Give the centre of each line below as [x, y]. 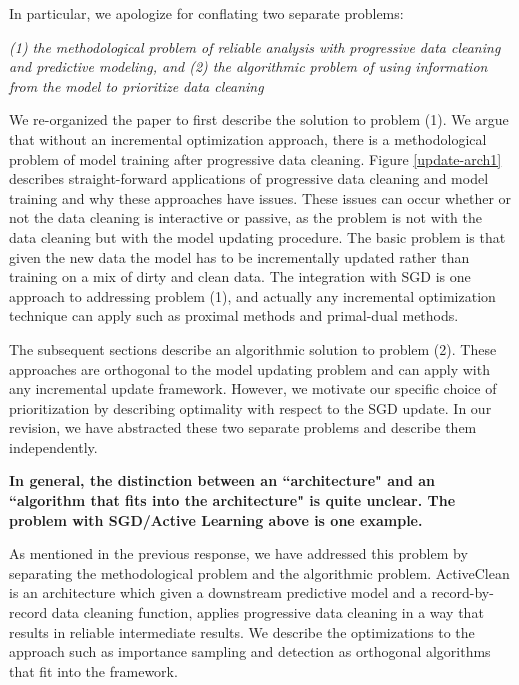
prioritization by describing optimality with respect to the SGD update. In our [250, 407]
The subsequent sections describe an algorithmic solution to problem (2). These [253, 348]
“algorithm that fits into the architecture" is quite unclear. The [232, 500]
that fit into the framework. [93, 670]
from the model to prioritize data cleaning [136, 85]
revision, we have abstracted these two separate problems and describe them [243, 427]
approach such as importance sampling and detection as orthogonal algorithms [250, 651]
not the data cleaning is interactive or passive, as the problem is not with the [245, 217]
